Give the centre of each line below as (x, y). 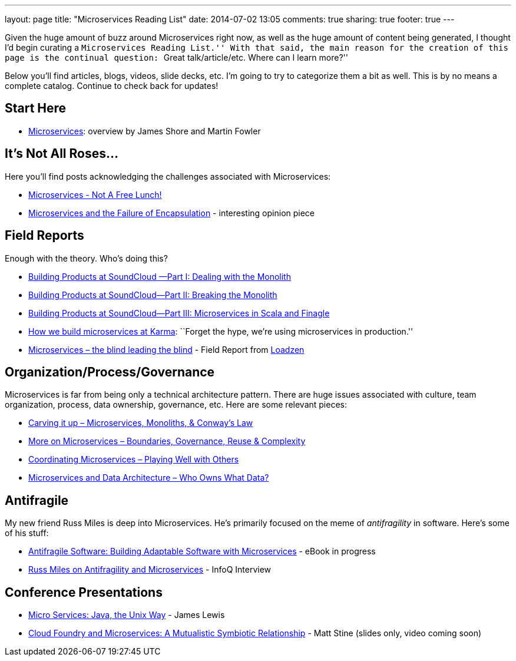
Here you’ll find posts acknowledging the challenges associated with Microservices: (168, 176)
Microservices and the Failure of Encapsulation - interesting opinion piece (172, 213)
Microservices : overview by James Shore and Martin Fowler (145, 131)
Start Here (36, 108)
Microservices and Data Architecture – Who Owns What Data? (149, 478)
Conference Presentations (84, 592)
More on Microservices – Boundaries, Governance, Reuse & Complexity (167, 441)
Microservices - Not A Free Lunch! (95, 194)
